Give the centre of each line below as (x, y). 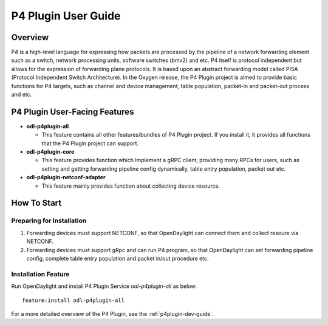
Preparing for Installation (49, 221)
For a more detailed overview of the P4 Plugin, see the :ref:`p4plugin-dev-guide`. (112, 313)
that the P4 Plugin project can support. (90, 143)
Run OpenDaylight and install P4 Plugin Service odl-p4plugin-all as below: (104, 286)
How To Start (36, 203)
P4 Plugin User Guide (66, 16)
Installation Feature (40, 274)
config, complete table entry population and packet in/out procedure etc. (118, 258)
